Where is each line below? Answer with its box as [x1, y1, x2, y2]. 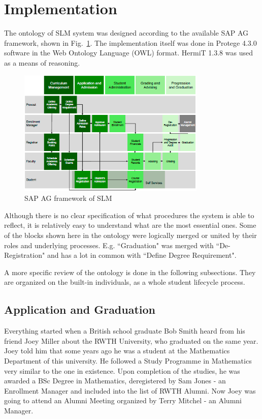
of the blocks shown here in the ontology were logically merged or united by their [4, 230, 257, 241]
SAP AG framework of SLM [24, 193, 112, 203]
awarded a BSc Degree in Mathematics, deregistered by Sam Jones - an [4, 375, 226, 386]
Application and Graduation [4, 302, 156, 317]
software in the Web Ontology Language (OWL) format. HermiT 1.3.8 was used [4, 47, 253, 58]
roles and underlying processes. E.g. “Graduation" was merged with [4, 240, 214, 250]
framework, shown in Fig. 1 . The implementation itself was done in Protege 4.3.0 [4, 37, 257, 48]
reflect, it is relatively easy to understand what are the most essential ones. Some [4, 220, 256, 230]
